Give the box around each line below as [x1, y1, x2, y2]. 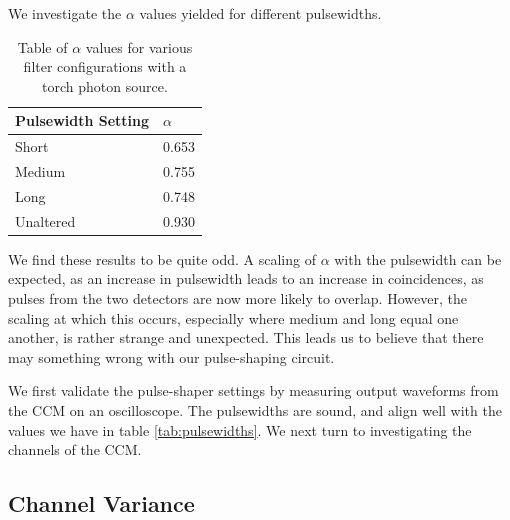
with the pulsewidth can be [334, 248, 502, 269]
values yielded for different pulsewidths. [139, 3, 382, 23]
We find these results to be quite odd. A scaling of [8, 248, 316, 269]
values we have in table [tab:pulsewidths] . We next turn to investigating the [8, 419, 472, 440]
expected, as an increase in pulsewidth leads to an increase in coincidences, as [8, 268, 484, 289]
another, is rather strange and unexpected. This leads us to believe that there [8, 327, 484, 348]
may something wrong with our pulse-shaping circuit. [8, 346, 335, 367]
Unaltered [15, 210, 76, 231]
